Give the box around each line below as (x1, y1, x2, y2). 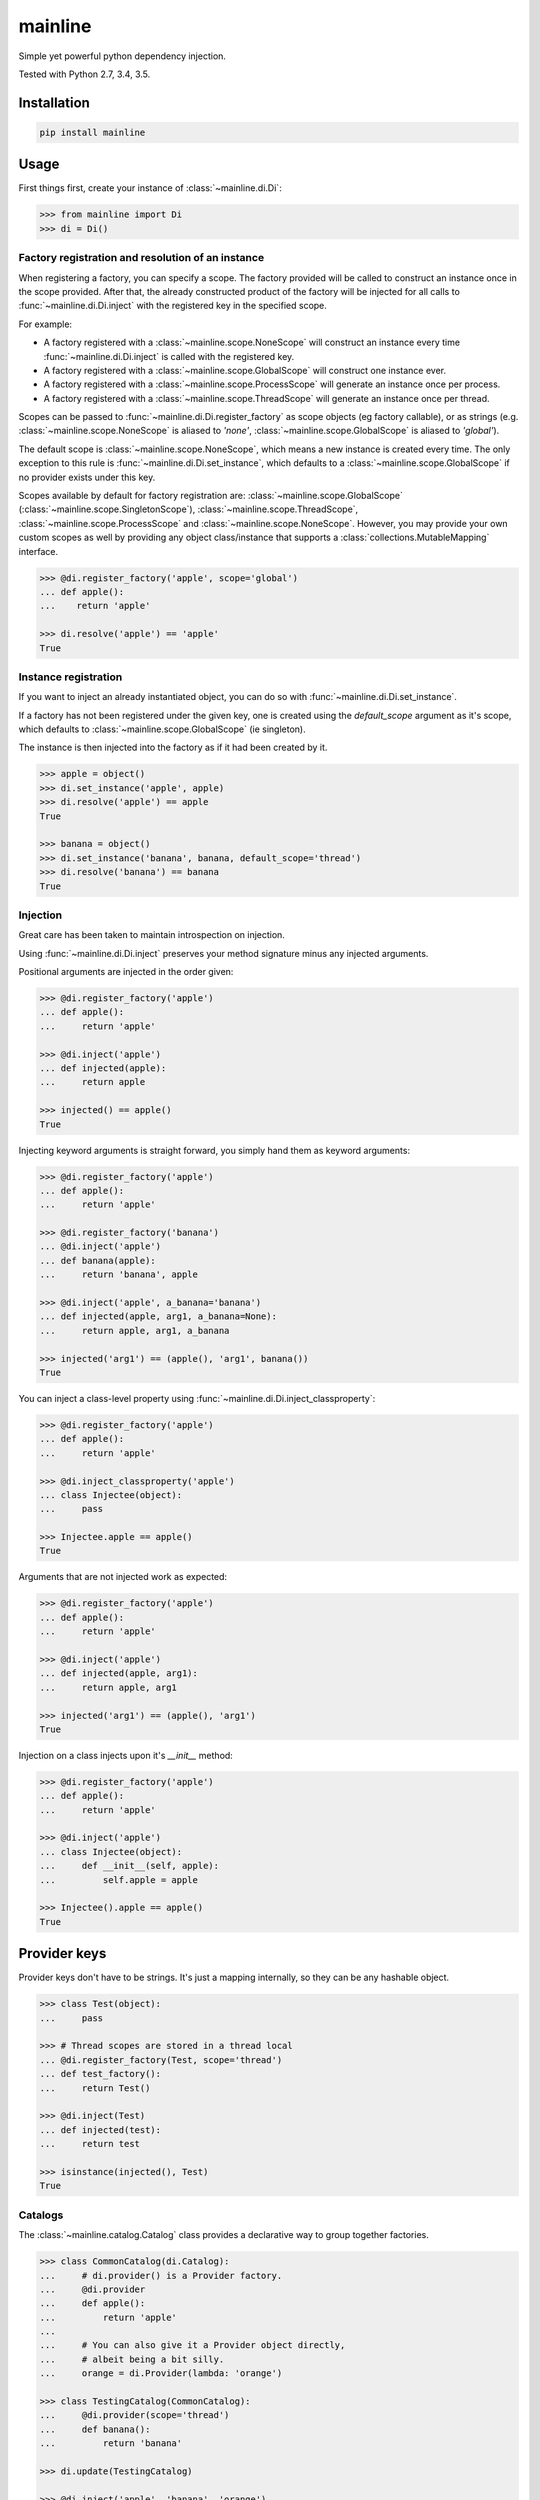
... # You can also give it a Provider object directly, (39, 2340, 346, 2351)
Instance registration (18, 670, 123, 684)
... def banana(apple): (39, 1255, 157, 1266)
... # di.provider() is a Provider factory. (39, 2270, 283, 2281)
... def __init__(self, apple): (39, 1860, 220, 1872)
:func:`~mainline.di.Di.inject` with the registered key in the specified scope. (18, 300, 327, 312)
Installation (18, 94, 90, 111)
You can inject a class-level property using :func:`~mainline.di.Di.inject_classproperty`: (18, 1392, 376, 1404)
